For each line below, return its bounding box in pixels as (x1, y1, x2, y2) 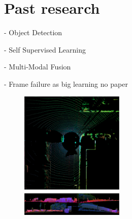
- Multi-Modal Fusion (4, 61, 71, 72)
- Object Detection (4, 27, 62, 38)
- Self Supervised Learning (4, 44, 86, 55)
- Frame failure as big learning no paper (4, 78, 128, 89)
